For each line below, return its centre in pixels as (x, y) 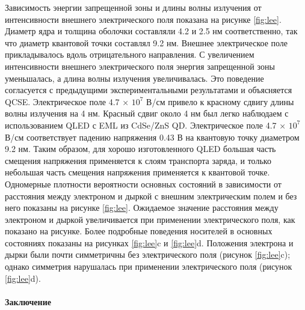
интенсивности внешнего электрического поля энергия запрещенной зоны (140, 66)
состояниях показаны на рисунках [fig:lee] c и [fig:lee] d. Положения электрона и (149, 242)
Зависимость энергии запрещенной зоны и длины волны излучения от (133, 7)
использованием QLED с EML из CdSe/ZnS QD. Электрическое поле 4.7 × (146, 125)
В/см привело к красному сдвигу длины (220, 101)
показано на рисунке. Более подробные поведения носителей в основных (139, 231)
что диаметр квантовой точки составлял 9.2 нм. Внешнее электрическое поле (146, 42)
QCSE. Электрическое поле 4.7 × (67, 101)
